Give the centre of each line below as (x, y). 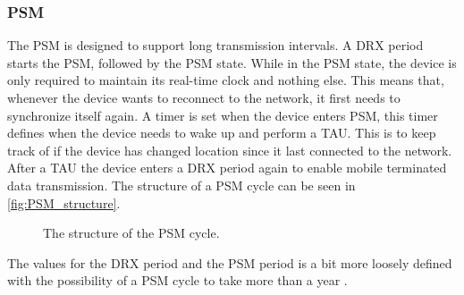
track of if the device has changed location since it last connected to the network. (230, 150)
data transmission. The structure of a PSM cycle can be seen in (181, 185)
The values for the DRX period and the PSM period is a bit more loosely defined (230, 262)
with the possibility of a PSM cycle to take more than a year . (177, 280)
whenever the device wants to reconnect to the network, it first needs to (204, 97)
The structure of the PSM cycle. (131, 233)
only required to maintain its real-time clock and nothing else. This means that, (226, 80)
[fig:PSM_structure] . (64, 202)
